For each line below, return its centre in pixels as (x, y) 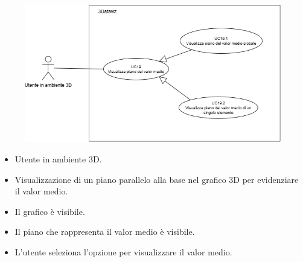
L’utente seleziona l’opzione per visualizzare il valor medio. (123, 251)
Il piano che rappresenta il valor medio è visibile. (105, 232)
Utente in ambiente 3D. (58, 158)
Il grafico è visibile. (50, 211)
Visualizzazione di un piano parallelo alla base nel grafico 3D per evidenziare (157, 179)
